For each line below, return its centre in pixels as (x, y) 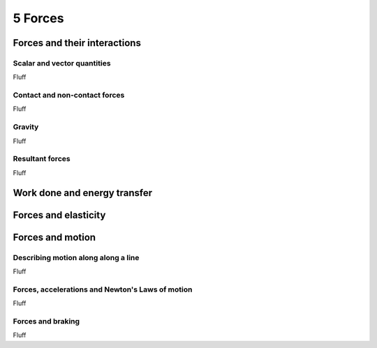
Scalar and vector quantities (62, 63)
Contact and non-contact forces (69, 96)
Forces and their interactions (77, 43)
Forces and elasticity (59, 215)
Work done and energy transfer (83, 193)
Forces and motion (54, 237)
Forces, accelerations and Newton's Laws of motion (103, 289)
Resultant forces (42, 159)
